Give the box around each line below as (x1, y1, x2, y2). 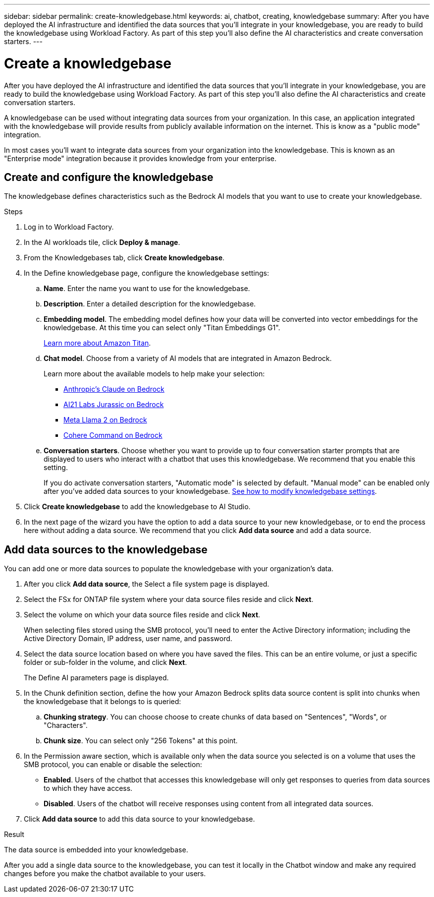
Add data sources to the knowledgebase (4, 543, 208, 556)
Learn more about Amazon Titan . (44, 339, 151, 348)
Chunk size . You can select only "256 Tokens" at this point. (44, 736, 238, 745)
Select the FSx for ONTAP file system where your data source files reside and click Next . (24, 595, 314, 604)
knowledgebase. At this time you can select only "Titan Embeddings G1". (44, 323, 280, 332)
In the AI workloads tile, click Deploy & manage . (24, 238, 180, 247)
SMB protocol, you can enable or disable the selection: (24, 760, 202, 769)
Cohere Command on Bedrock (63, 431, 163, 440)
